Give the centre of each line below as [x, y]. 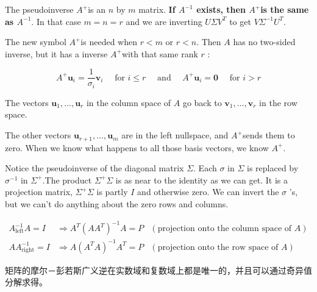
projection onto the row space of [218, 247]
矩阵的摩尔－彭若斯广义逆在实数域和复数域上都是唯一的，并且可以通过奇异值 [158, 270]
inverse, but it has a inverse [56, 53]
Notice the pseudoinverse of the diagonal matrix [94, 168]
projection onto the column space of [225, 229]
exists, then [221, 9]
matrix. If [157, 9]
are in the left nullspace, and [175, 135]
